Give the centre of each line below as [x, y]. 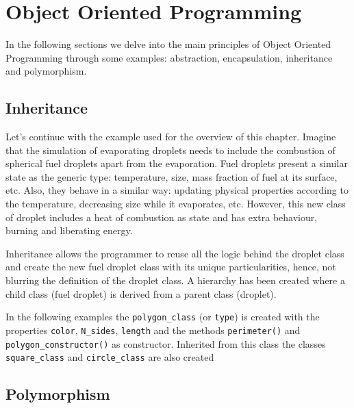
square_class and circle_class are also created [110, 357]
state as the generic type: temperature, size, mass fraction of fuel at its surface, [172, 176]
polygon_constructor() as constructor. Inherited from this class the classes [166, 343]
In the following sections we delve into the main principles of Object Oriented [168, 44]
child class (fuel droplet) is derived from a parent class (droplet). [141, 293]
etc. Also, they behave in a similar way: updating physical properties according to [177, 190]
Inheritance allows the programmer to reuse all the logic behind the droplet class [175, 253]
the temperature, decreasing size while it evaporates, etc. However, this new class [176, 204]
